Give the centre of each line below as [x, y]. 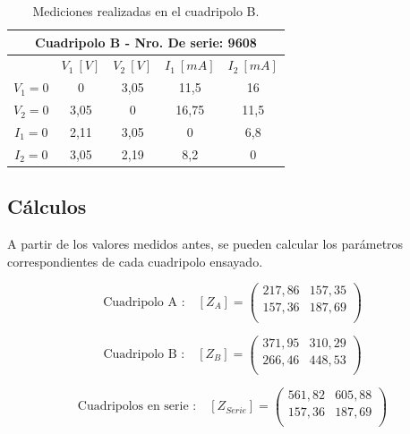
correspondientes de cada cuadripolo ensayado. [135, 261]
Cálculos [47, 206]
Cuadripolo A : [144, 302]
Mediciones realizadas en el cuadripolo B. [146, 11]
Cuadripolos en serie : [137, 407]
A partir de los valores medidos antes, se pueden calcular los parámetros [205, 244]
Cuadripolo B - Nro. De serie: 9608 [146, 42]
